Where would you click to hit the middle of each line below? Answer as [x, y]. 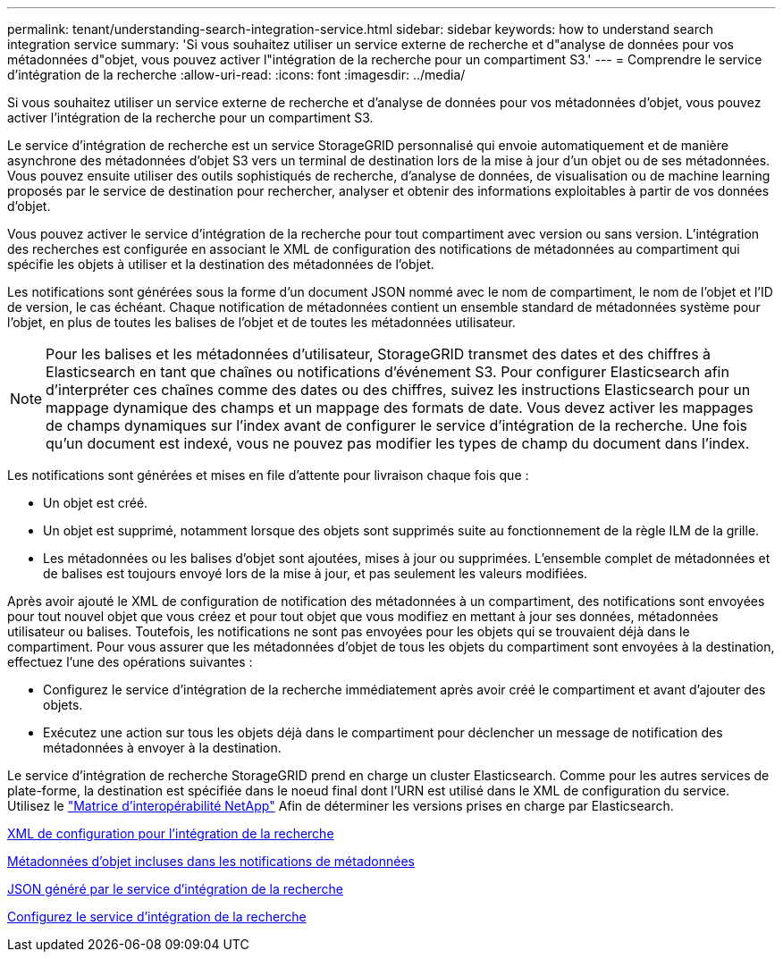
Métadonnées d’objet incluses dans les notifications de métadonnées [211, 861]
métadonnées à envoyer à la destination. [162, 748]
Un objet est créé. [96, 503]
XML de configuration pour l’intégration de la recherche [171, 833]
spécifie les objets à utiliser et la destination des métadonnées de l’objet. [221, 264]
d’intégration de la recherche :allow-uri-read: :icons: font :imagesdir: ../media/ [236, 75]
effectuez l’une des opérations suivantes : [130, 662]
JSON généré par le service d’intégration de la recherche [175, 889]
